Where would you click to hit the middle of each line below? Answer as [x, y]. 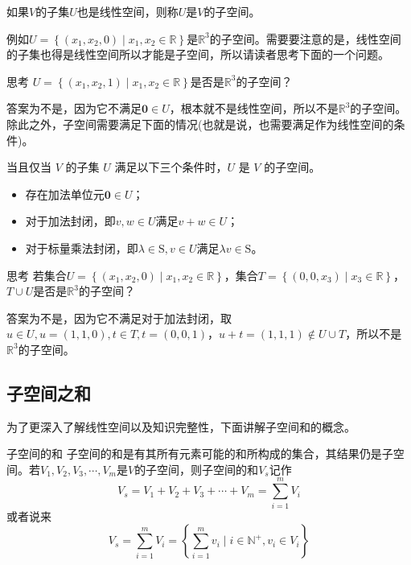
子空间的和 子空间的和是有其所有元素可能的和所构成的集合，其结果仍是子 [200, 454]
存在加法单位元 [65, 194]
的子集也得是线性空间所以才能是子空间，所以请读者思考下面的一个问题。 [198, 54]
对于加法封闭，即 [70, 221]
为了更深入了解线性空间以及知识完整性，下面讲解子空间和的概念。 [181, 426]
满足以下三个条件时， [171, 167]
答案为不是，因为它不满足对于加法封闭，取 [119, 318]
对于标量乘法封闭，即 [82, 247]
